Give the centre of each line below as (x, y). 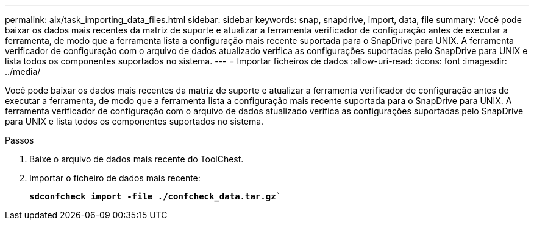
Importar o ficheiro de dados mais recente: (115, 178)
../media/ (23, 71)
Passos (20, 140)
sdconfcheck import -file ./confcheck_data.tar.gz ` (155, 196)
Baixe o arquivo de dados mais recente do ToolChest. (137, 159)
